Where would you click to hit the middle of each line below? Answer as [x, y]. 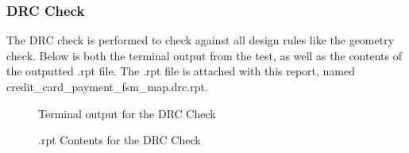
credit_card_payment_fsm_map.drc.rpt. [107, 86]
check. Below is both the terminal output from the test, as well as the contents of [204, 55]
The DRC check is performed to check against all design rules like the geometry [201, 40]
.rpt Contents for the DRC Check [120, 140]
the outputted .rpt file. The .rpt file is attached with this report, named [181, 71]
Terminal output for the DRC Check [127, 113]
